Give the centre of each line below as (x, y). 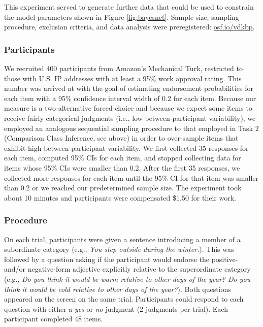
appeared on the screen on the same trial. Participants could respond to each (124, 299)
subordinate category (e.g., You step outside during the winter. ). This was (119, 249)
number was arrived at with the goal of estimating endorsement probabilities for (129, 88)
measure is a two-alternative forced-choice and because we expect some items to (128, 108)
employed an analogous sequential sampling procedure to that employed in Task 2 (131, 128)
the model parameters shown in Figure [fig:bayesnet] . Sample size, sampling (122, 17)
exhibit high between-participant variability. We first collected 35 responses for (126, 148)
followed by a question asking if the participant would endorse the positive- (121, 259)
